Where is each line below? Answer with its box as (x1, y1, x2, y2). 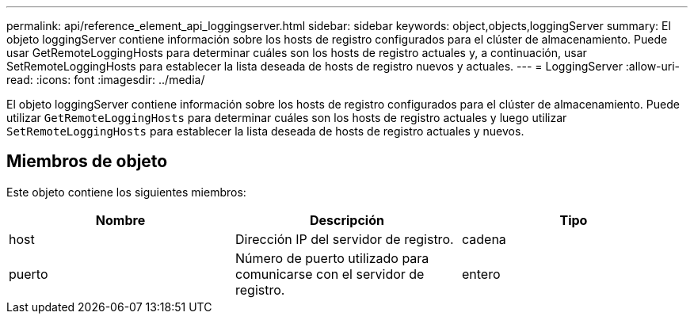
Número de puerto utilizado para (235, 250, 429, 266)
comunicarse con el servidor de (235, 265, 425, 282)
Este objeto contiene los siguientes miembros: (6, 185, 246, 199)
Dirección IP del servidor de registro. (235, 230, 454, 247)
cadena (461, 230, 506, 247)
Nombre (95, 211, 146, 228)
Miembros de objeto (6, 151, 168, 172)
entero (461, 265, 501, 282)
